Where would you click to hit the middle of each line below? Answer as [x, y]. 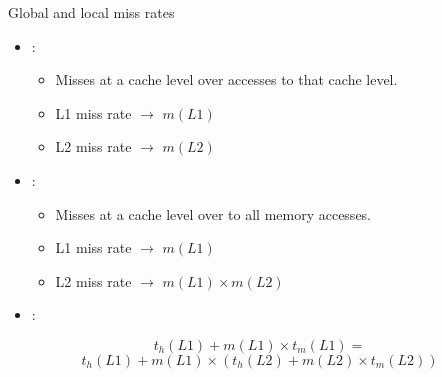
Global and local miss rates [91, 12]
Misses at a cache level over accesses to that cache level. [226, 79]
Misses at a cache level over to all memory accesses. [213, 213]
